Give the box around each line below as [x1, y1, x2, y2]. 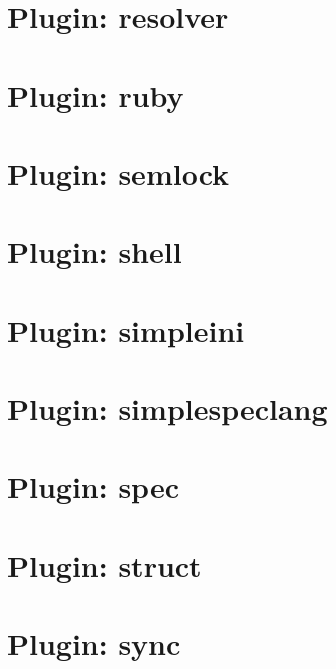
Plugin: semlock [7, 152, 230, 193]
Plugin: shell [7, 231, 182, 272]
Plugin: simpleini [7, 309, 245, 350]
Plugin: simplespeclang [7, 388, 328, 429]
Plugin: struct [7, 544, 202, 585]
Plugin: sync [7, 623, 181, 664]
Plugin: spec [7, 466, 179, 507]
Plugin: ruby [7, 74, 184, 115]
